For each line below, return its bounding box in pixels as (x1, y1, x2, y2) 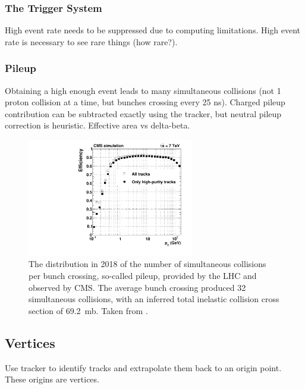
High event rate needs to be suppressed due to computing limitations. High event (5, 24, 301, 36)
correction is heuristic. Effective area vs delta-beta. (5, 119, 190, 131)
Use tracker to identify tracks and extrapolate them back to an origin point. (5, 361, 282, 374)
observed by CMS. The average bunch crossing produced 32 (29, 281, 246, 293)
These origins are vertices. (5, 373, 99, 385)
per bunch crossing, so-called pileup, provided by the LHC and (29, 269, 257, 281)
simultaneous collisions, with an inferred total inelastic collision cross (29, 293, 279, 305)
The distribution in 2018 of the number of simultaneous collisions (29, 258, 266, 270)
